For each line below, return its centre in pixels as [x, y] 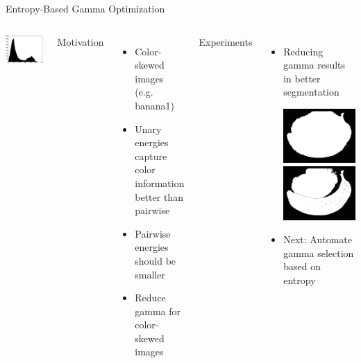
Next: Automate [318, 239]
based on [302, 266]
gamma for [158, 311]
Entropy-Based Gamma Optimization [85, 8]
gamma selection [319, 253]
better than [159, 196]
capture [151, 156]
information [160, 183]
